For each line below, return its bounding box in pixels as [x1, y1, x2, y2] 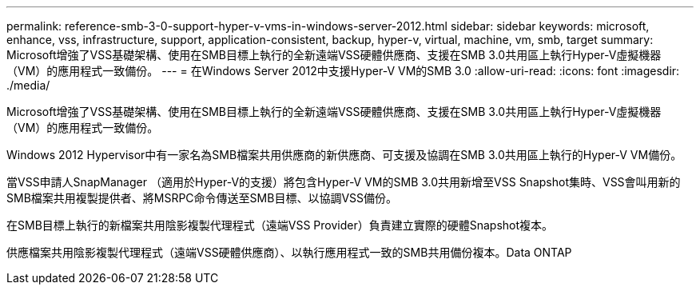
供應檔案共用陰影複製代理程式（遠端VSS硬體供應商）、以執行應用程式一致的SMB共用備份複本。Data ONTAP [6, 245, 572, 259]
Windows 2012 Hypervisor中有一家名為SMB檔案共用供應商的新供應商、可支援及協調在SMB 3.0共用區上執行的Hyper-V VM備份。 [6, 148, 682, 161]
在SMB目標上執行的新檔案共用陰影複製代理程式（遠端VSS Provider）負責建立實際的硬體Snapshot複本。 [6, 218, 554, 232]
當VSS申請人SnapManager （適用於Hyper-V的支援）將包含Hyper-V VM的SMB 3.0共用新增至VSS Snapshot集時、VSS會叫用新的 [6, 175, 681, 189]
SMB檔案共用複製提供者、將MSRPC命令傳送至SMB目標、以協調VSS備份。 [6, 191, 398, 205]
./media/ [6, 78, 50, 92]
